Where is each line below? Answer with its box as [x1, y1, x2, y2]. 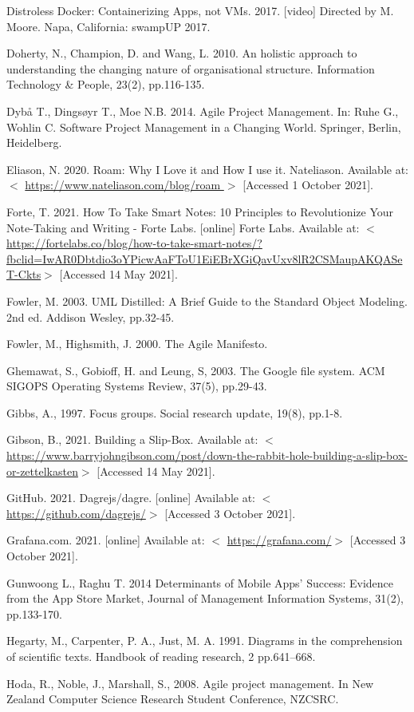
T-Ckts [6, 266, 41, 283]
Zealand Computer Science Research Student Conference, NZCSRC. [6, 690, 339, 707]
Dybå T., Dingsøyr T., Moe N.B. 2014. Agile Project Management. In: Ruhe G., [6, 102, 399, 119]
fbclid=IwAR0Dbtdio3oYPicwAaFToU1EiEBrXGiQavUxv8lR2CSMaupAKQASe [6, 250, 403, 267]
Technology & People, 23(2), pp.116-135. [6, 76, 205, 93]
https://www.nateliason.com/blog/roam [25, 176, 221, 193]
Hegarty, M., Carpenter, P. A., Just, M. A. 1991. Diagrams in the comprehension [6, 632, 403, 649]
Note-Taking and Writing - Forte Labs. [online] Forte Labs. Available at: [6, 219, 360, 235]
